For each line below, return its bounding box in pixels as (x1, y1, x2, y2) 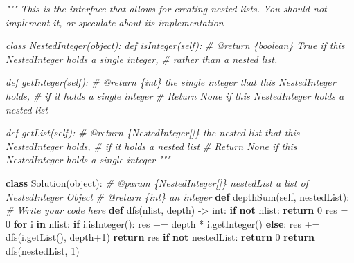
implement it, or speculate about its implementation (6, 15, 224, 29)
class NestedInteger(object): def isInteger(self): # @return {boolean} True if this (6, 38, 345, 53)
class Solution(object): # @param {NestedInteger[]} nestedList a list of (6, 175, 308, 190)
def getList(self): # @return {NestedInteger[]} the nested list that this (6, 125, 300, 140)
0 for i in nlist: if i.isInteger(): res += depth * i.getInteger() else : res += (6, 216, 320, 230)
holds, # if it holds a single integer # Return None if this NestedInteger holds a (6, 88, 344, 102)
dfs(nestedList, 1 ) (6, 243, 80, 257)
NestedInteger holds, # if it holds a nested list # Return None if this (6, 138, 297, 153)
